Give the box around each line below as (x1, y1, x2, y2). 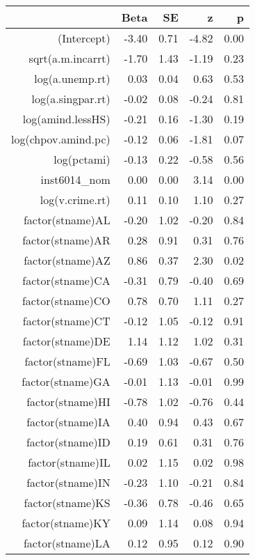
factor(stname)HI (26, 394, 110, 410)
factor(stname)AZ (24, 252, 110, 268)
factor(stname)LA (23, 535, 110, 551)
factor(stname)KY (22, 515, 110, 531)
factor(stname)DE (22, 333, 110, 349)
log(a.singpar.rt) (31, 91, 110, 107)
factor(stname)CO (22, 293, 110, 309)
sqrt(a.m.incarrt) (28, 50, 110, 66)
